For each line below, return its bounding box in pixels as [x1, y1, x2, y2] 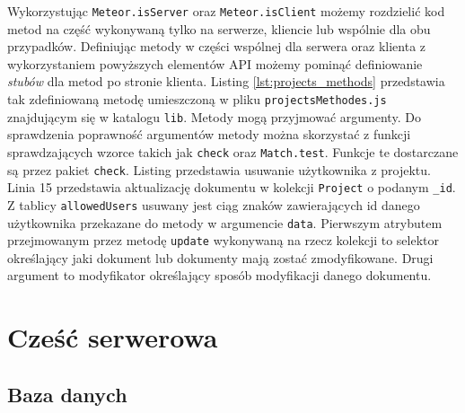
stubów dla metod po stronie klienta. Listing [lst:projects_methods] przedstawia [7, 72, 445, 91]
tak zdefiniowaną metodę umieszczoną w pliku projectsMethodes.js [7, 90, 387, 109]
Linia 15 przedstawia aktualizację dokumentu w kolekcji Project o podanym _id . [7, 178, 456, 197]
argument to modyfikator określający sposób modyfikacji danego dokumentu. [7, 266, 432, 285]
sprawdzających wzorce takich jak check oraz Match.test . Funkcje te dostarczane [7, 142, 459, 161]
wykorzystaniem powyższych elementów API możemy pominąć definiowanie [7, 54, 423, 73]
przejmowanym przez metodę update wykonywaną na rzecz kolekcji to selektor [7, 231, 440, 250]
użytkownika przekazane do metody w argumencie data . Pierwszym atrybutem [7, 213, 443, 232]
